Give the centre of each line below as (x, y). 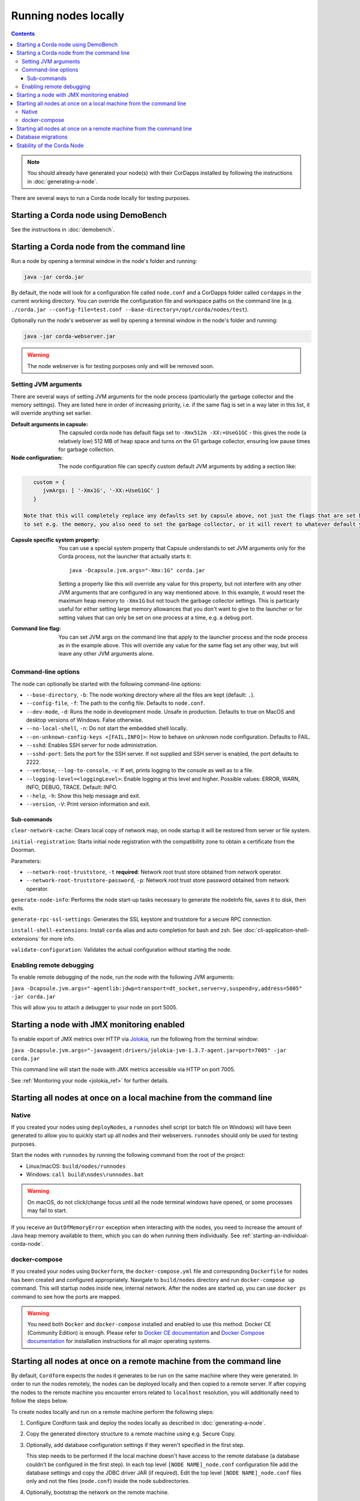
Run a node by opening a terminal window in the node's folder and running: (104, 261)
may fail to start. (47, 1210)
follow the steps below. (40, 1401)
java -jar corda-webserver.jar (70, 337)
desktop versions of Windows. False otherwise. (85, 720)
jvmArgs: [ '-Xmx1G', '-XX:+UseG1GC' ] (101, 491)
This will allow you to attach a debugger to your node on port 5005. (94, 1007)
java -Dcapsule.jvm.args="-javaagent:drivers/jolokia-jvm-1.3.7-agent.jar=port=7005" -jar (149, 1050)
